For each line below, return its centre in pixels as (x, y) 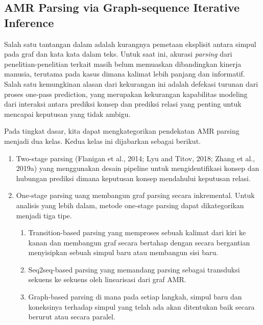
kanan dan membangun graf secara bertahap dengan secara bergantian (139, 242)
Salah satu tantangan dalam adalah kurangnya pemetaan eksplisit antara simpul (130, 44)
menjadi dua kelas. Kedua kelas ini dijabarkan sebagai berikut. (102, 141)
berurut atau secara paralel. (72, 317)
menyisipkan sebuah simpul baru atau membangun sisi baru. (123, 252)
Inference (29, 22)
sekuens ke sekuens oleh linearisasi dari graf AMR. (107, 279)
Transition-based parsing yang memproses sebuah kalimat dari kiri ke (137, 232)
